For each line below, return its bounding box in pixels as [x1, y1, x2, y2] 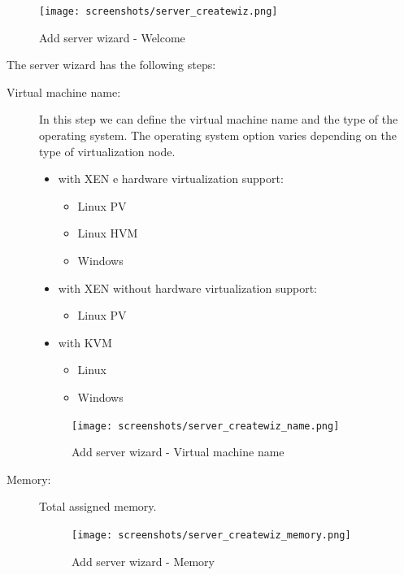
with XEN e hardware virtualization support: [58, 170, 284, 187]
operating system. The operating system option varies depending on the [39, 127, 397, 144]
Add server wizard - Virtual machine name [72, 443, 285, 460]
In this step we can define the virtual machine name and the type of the [39, 111, 398, 128]
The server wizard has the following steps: [7, 56, 216, 73]
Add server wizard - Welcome [39, 28, 185, 46]
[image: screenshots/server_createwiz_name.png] [72, 420, 340, 432]
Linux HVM [77, 224, 138, 242]
